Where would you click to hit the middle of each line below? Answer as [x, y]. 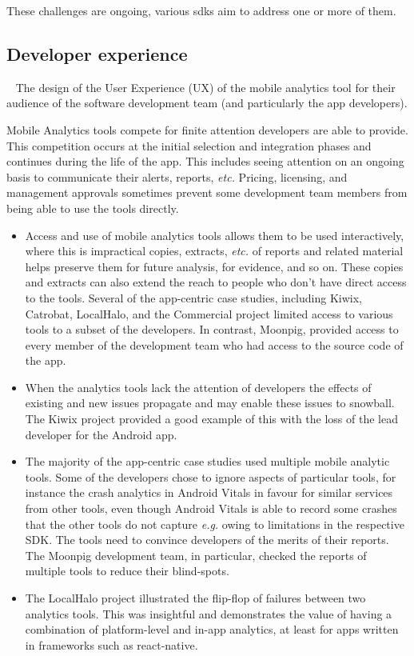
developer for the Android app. [101, 434]
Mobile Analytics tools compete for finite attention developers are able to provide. [207, 129]
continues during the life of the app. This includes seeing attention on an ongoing [205, 161]
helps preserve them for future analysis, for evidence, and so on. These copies [214, 266]
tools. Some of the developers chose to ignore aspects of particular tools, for [211, 476]
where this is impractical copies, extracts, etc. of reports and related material [214, 251]
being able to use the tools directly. [93, 208]
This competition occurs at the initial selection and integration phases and [189, 145]
